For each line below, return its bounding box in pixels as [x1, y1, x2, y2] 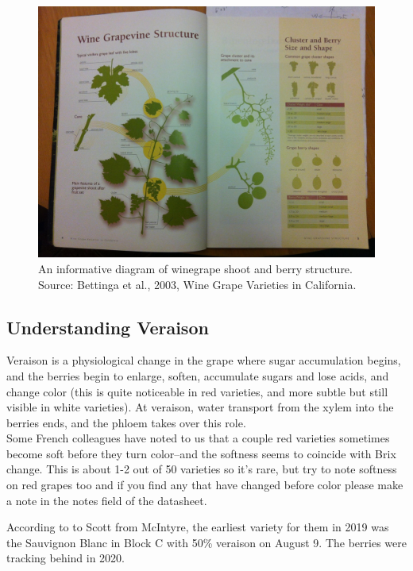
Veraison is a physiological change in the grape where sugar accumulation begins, [6, 352, 401, 368]
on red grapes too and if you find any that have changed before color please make [6, 476, 403, 493]
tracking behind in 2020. [6, 550, 125, 566]
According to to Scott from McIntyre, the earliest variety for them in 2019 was [6, 519, 389, 535]
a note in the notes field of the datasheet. [6, 492, 207, 508]
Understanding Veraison [6, 314, 209, 339]
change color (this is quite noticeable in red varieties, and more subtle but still [6, 383, 388, 399]
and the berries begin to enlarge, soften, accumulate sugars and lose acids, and [6, 367, 389, 384]
